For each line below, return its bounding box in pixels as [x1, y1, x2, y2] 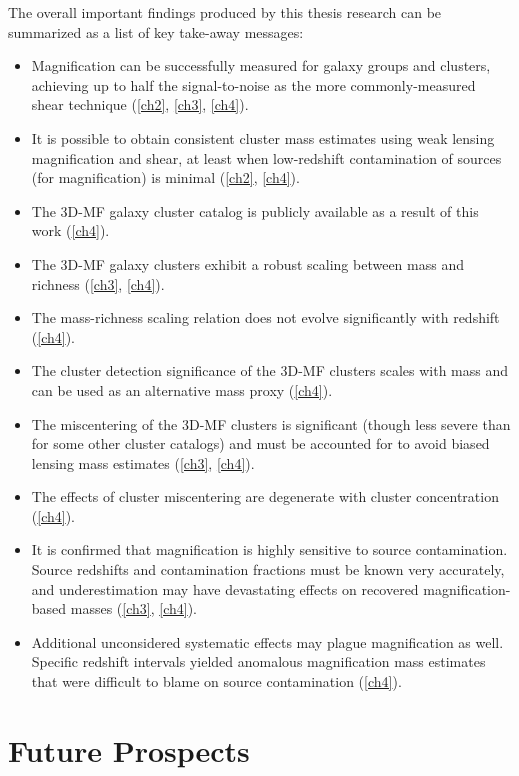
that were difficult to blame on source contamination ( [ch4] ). [31, 671, 402, 692]
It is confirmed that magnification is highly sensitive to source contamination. [31, 539, 508, 560]
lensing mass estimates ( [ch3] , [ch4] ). [31, 452, 255, 473]
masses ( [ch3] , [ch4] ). [70, 598, 198, 619]
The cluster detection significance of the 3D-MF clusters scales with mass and [31, 360, 509, 381]
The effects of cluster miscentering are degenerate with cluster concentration [31, 486, 499, 507]
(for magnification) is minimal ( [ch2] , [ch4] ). [31, 167, 300, 188]
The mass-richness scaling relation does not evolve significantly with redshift [31, 307, 500, 328]
